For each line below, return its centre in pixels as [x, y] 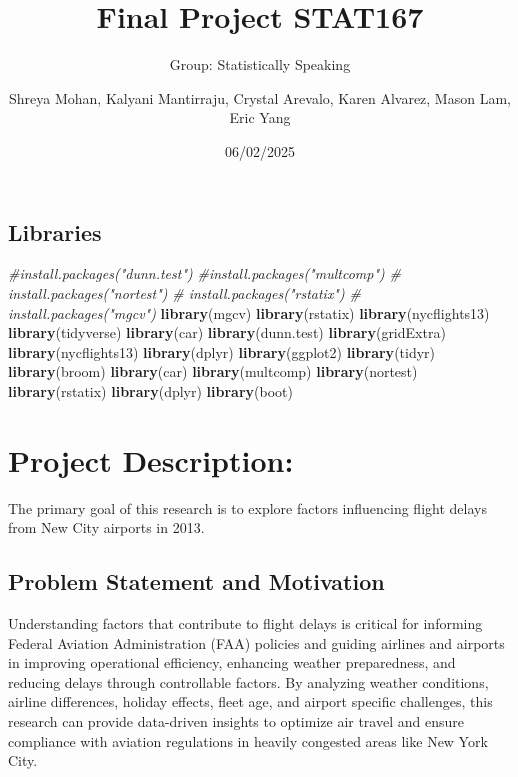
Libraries [55, 231]
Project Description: [151, 459]
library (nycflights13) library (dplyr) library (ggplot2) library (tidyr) [222, 351]
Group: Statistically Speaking [260, 64]
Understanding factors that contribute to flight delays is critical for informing [245, 622]
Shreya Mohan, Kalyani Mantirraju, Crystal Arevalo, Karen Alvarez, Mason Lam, [260, 97]
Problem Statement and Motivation [196, 581]
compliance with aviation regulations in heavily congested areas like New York [248, 740]
